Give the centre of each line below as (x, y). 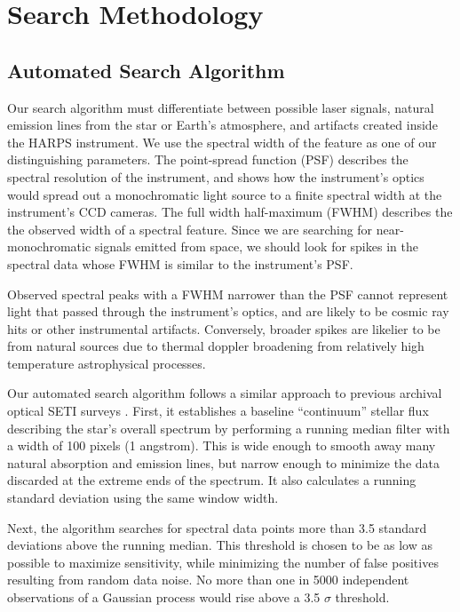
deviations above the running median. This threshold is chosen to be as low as (220, 545)
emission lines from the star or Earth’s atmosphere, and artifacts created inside (222, 125)
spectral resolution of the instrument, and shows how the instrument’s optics (216, 176)
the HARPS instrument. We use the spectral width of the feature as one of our (222, 142)
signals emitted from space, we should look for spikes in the (256, 246)
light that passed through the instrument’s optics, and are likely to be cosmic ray (228, 311)
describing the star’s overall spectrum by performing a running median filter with (229, 428)
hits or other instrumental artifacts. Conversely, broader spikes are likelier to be (224, 328)
